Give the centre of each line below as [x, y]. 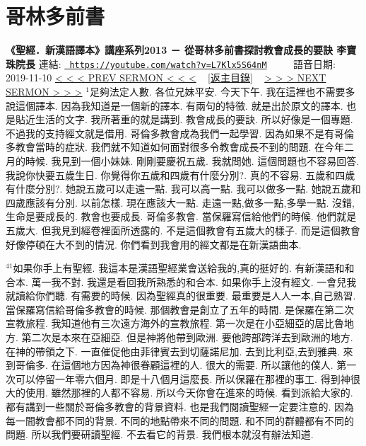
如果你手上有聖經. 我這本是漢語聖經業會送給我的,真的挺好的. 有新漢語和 [179, 268]
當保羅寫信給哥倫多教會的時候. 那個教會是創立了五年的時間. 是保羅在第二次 [180, 309]
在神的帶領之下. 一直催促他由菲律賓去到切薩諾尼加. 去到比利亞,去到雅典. [173, 351]
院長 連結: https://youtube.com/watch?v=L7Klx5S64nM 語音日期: [175, 63]
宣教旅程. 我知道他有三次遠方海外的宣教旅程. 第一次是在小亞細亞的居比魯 [175, 323]
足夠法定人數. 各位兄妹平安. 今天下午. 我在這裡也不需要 [217, 91]
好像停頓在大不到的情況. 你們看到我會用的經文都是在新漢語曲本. [154, 244]
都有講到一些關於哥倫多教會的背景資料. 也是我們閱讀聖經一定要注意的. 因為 [180, 407]
